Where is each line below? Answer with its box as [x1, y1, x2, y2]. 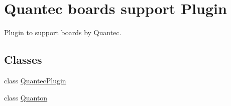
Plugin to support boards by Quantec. [4, 27, 122, 38]
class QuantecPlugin [4, 75, 66, 85]
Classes [4, 52, 42, 67]
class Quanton [4, 92, 48, 102]
